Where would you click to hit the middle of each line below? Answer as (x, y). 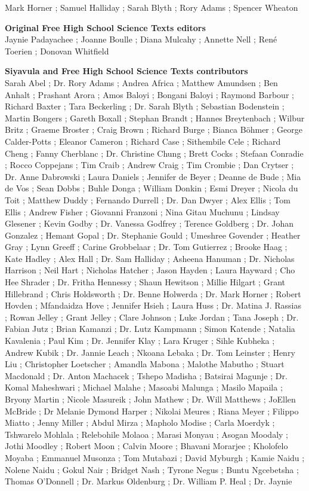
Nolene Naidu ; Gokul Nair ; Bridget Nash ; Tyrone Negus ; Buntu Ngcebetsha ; (152, 469)
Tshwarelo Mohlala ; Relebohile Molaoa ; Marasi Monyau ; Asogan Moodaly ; (146, 434)
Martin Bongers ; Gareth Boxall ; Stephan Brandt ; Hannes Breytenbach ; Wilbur (155, 118)
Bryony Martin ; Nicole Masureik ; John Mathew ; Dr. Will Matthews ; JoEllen (150, 399)
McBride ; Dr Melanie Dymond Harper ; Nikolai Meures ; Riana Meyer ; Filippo (152, 411)
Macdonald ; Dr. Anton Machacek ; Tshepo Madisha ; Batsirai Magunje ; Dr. (146, 375)
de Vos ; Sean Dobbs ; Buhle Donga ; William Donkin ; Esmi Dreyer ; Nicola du (152, 188)
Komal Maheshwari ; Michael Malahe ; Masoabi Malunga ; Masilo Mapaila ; (144, 387)
